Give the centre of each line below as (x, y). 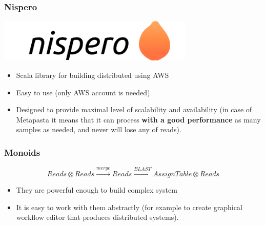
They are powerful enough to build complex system (97, 189)
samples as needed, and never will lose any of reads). (99, 129)
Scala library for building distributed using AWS (93, 75)
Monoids (22, 152)
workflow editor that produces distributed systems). (97, 217)
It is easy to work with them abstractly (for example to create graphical (129, 207)
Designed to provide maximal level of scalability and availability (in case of (134, 109)
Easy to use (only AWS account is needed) (83, 92)
